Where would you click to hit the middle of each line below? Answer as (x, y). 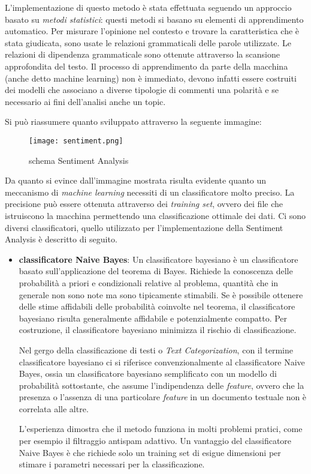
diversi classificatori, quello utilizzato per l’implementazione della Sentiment (144, 227)
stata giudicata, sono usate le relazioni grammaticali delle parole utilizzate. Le (148, 42)
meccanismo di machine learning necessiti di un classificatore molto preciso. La (150, 192)
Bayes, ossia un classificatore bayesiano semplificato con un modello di (148, 373)
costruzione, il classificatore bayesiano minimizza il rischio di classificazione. (158, 330)
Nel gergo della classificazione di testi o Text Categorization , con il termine (156, 349)
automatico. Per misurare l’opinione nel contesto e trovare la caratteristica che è (152, 31)
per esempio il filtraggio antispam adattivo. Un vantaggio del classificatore (155, 441)
